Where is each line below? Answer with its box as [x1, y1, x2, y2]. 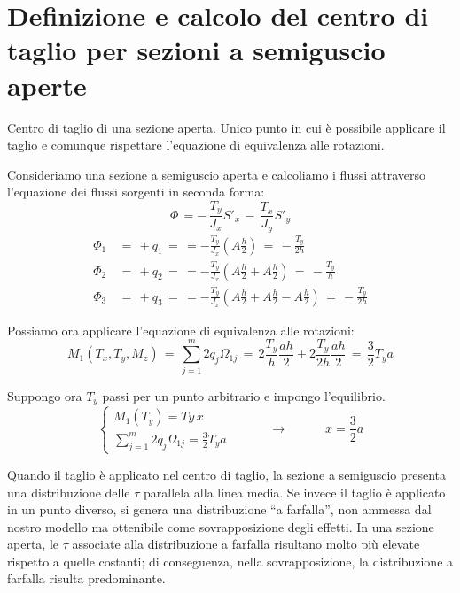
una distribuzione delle [7, 482, 130, 501]
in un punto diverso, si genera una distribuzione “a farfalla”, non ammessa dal [7, 500, 432, 519]
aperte [7, 66, 87, 103]
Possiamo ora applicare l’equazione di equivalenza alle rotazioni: [7, 320, 355, 339]
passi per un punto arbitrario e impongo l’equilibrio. [102, 386, 386, 404]
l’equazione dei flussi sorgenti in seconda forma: [7, 182, 265, 201]
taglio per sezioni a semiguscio [7, 32, 386, 68]
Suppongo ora [7, 386, 82, 404]
